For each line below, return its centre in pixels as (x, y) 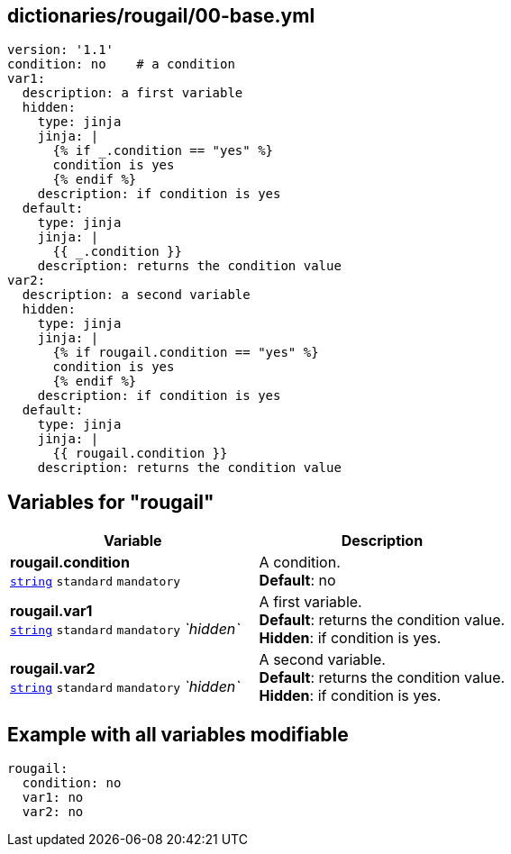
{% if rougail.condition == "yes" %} (186, 353)
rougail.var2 (53, 669)
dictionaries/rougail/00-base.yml (161, 16)
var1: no (53, 798)
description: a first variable (132, 93)
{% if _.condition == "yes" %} (163, 151)
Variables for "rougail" (111, 502)
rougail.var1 (51, 611)
